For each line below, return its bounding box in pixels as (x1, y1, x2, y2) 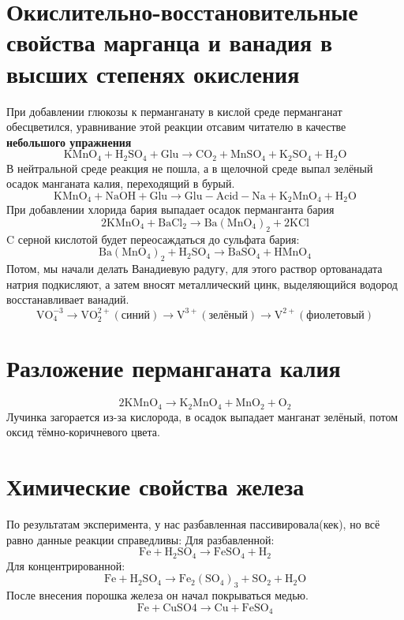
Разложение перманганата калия (6, 352, 341, 384)
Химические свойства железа (6, 470, 305, 502)
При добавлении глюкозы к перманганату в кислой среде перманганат (6, 103, 342, 119)
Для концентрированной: (6, 557, 125, 573)
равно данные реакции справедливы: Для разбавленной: (6, 531, 275, 547)
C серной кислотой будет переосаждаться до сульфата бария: (6, 230, 300, 247)
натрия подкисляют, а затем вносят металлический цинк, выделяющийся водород (6, 275, 398, 292)
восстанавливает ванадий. (6, 291, 129, 308)
